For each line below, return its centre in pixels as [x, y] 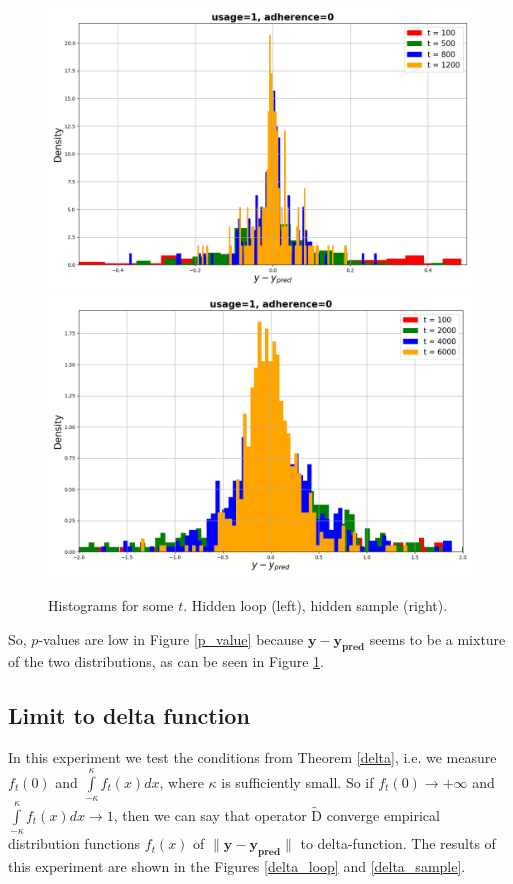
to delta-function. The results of [398, 843]
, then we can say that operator [210, 814]
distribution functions [74, 843]
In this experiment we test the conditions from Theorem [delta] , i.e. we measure [252, 757]
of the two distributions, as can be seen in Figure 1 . [166, 661]
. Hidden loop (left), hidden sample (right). [315, 604]
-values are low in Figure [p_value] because [171, 638]
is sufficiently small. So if [297, 781]
